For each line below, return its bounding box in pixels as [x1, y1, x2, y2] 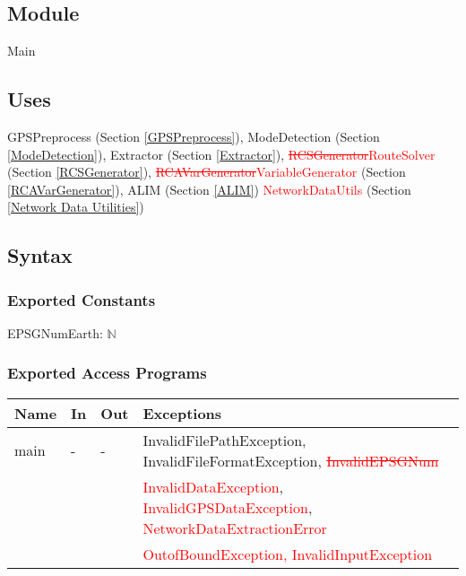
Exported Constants [7, 288, 156, 310]
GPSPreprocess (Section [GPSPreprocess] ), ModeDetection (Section [7, 127, 380, 145]
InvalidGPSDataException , [142, 496, 313, 518]
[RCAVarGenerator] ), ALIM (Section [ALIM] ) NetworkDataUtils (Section [7, 179, 411, 198]
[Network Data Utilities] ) [7, 197, 144, 216]
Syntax [7, 241, 73, 269]
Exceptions [142, 402, 222, 423]
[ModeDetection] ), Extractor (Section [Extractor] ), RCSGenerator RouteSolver [7, 144, 436, 163]
